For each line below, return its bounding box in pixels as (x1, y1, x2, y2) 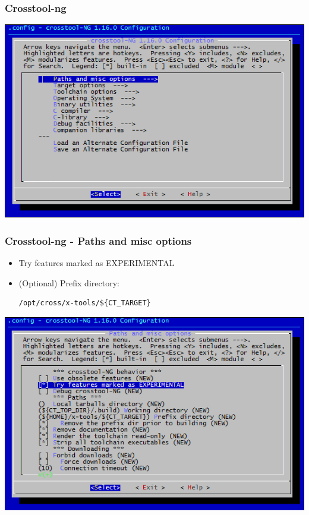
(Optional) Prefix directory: (18, 276, 119, 289)
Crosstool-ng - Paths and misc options (5, 233, 192, 248)
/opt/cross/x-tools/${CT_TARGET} (18, 299, 151, 308)
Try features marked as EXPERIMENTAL (18, 257, 175, 269)
